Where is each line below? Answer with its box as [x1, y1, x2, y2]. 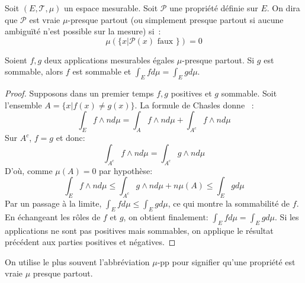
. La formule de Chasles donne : [134, 98, 254, 111]
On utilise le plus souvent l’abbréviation [5, 255, 150, 268]
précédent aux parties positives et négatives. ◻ [5, 236, 176, 248]
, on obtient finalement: [123, 210, 208, 223]
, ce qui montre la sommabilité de [168, 197, 290, 209]
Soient [5, 53, 27, 66]
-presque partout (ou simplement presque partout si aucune [68, 13, 284, 25]
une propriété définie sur [169, 2, 258, 14]
